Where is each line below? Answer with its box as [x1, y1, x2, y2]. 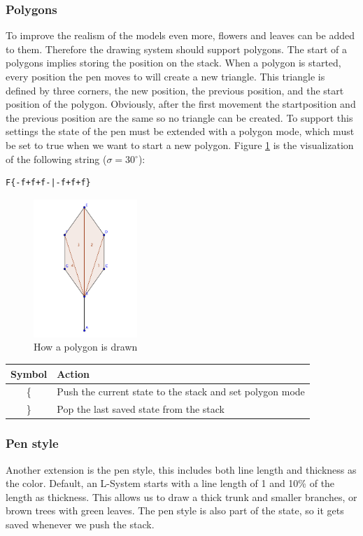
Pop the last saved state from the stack [57, 402, 225, 416]
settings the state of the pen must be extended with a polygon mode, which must [6, 124, 355, 139]
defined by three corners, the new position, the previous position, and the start [6, 83, 344, 97]
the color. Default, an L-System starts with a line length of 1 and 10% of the [6, 476, 335, 491]
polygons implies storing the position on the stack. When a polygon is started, [6, 55, 341, 70]
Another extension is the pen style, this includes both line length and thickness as [6, 462, 357, 477]
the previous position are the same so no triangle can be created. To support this [6, 110, 353, 125]
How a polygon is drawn [34, 339, 138, 354]
